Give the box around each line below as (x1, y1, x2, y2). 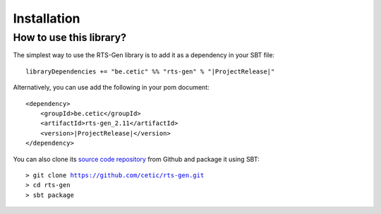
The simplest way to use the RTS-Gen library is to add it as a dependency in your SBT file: (13, 51, 275, 59)
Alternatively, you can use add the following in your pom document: (13, 83, 210, 92)
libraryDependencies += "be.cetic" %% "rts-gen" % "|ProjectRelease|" (25, 67, 275, 76)
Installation (13, 11, 80, 26)
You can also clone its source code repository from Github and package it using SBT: (13, 155, 260, 163)
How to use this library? (13, 31, 127, 44)
